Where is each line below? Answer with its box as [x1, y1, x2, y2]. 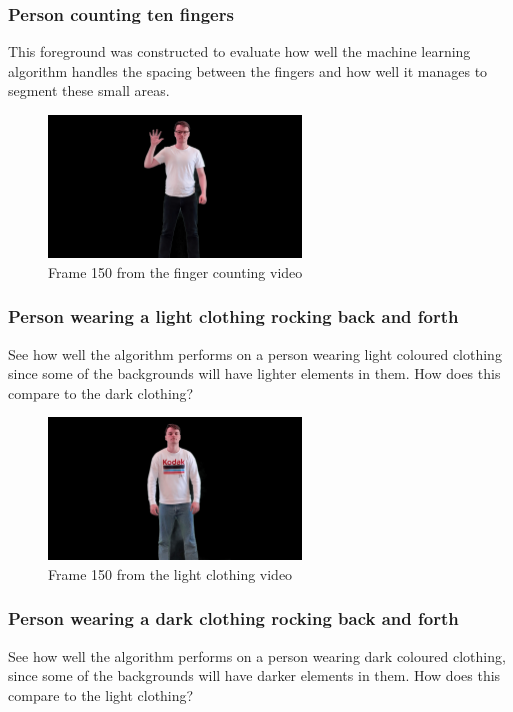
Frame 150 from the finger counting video [48, 261, 303, 282]
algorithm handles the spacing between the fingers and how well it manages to [8, 60, 488, 81]
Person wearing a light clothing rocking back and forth [8, 304, 459, 329]
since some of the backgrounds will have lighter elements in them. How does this [8, 363, 501, 384]
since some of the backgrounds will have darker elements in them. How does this [8, 665, 501, 686]
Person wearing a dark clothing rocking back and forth [8, 606, 459, 631]
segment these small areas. [8, 80, 170, 101]
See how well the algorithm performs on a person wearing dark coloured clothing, [8, 645, 506, 666]
